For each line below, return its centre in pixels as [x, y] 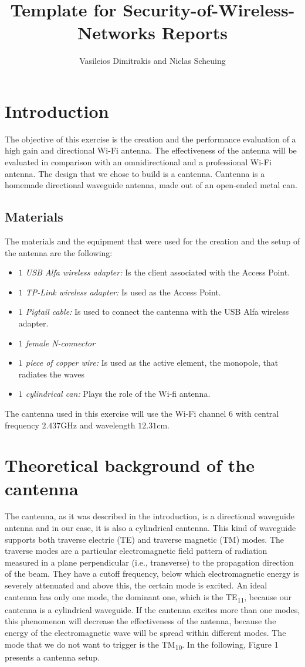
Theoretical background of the [130, 465]
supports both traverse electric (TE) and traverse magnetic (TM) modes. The [144, 539]
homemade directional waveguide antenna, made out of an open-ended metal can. [151, 185]
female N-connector [60, 343]
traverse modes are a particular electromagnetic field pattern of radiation [136, 551]
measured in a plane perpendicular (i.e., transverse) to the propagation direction [149, 562]
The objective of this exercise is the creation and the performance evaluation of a [150, 139]
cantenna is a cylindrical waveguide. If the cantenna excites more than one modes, [152, 609]
